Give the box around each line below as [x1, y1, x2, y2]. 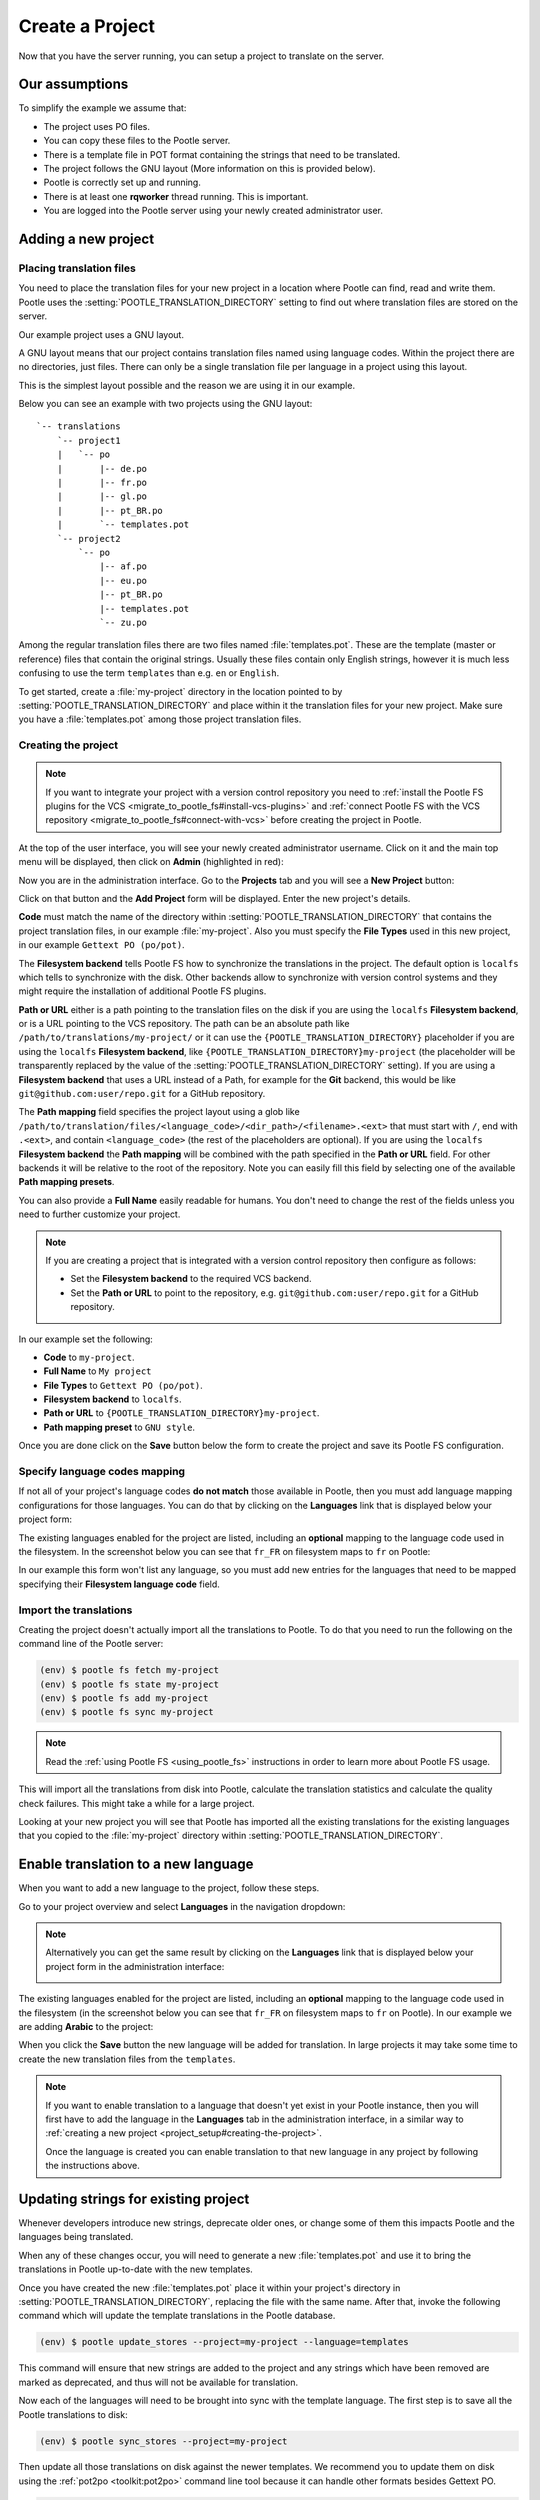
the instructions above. [45, 2160, 140, 2172]
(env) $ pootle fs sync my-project [39, 1706, 214, 1718]
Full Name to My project [43, 1365, 152, 1377]
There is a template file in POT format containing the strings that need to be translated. [43, 148, 401, 160]
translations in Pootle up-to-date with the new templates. [18, 2263, 254, 2275]
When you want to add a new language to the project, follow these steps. [18, 1882, 320, 1894]
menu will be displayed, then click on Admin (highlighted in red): [18, 856, 284, 868]
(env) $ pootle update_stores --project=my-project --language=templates [39, 2336, 409, 2348]
